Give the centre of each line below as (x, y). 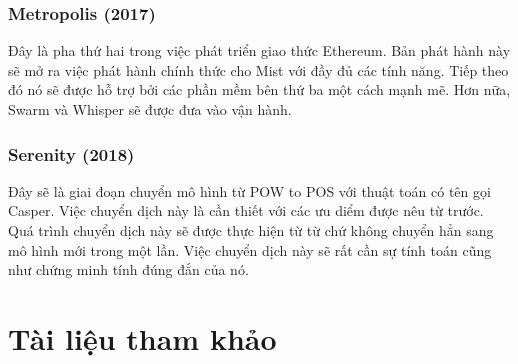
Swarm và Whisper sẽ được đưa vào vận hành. (150, 109)
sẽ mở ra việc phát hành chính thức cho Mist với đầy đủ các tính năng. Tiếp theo (258, 69)
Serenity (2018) (71, 153)
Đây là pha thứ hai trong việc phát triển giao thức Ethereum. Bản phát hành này (259, 50)
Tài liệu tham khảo (142, 337)
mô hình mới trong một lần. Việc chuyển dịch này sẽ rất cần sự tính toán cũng (250, 249)
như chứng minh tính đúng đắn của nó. (128, 269)
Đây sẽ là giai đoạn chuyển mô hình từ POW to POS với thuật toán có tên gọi (249, 190)
